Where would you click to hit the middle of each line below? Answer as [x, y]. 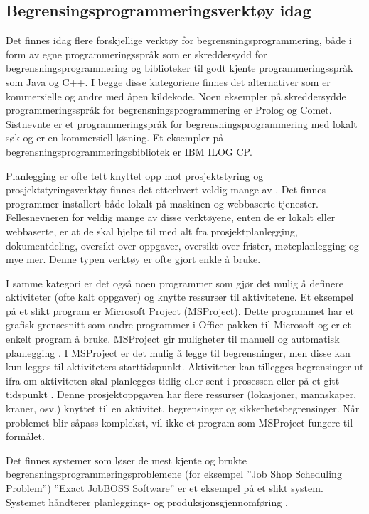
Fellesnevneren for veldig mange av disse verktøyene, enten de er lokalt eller [171, 217]
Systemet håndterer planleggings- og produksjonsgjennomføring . [147, 502]
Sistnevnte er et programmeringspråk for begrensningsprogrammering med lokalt [182, 123]
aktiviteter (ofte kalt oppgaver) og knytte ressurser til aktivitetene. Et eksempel [180, 297]
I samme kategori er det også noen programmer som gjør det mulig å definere [175, 283]
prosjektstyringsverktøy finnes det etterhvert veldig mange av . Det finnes [166, 189]
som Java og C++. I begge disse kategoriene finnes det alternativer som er [168, 81]
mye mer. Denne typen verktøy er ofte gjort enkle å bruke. [133, 259]
